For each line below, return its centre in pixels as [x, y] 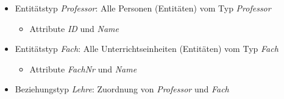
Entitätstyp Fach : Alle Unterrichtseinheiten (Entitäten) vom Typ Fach [147, 49]
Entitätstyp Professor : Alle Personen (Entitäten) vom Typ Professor [143, 8]
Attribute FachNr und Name [83, 69]
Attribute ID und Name [74, 28]
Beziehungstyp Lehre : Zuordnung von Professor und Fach [122, 89]
